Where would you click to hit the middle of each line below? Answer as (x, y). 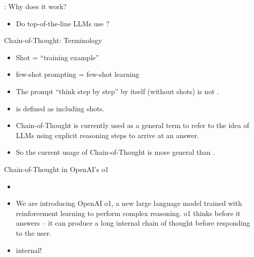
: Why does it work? (36, 6)
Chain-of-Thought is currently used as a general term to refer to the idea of (133, 125)
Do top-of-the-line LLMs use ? (62, 23)
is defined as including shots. (60, 108)
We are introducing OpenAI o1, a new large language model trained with (129, 203)
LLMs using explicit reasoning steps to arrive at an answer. (107, 135)
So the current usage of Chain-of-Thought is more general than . (115, 152)
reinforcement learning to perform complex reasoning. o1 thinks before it (128, 213)
